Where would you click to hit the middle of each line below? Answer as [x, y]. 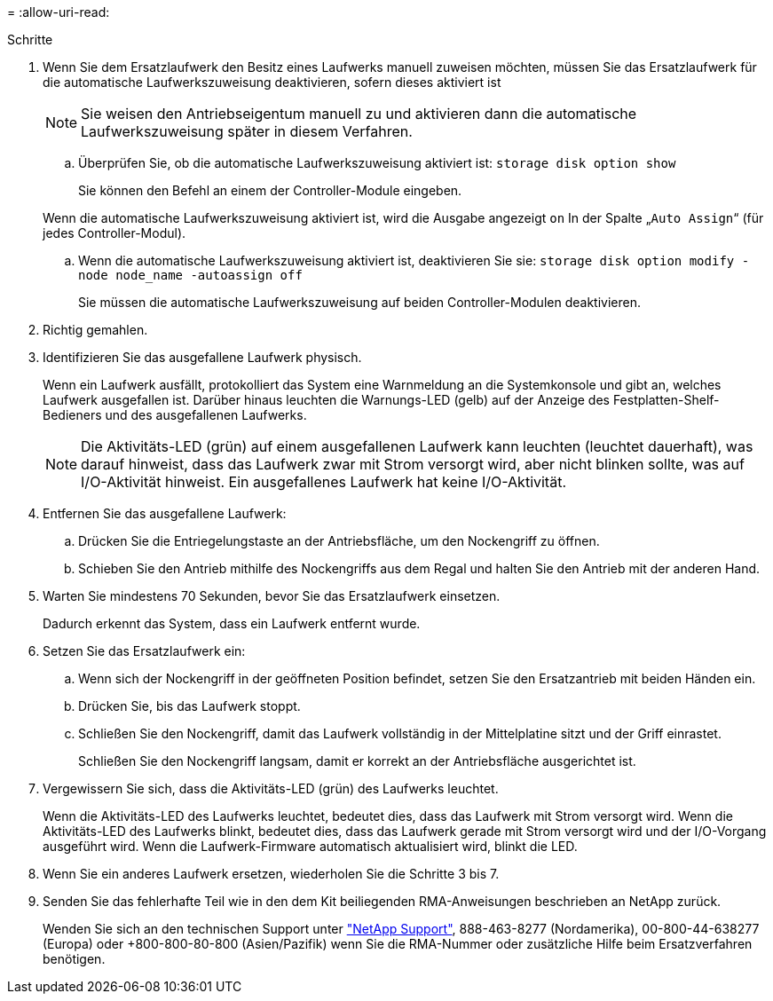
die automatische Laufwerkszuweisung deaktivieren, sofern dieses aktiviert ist [272, 82]
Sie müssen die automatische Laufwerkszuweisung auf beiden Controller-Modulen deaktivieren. [359, 302]
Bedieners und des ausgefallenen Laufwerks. [175, 415]
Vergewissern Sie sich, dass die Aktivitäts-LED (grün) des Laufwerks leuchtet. [271, 788]
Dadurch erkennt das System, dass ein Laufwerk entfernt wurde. [232, 623]
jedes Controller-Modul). [114, 233]
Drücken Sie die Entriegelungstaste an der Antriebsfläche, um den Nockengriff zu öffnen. [339, 541]
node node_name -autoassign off [190, 275]
